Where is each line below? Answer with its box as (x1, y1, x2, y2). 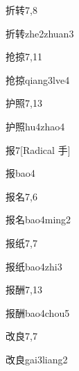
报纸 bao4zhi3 (6, 259, 62, 273)
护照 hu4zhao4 (6, 119, 65, 133)
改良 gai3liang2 (6, 352, 68, 366)
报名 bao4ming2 (6, 212, 71, 227)
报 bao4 (6, 166, 35, 180)
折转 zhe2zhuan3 (6, 26, 74, 40)
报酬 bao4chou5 (6, 305, 70, 320)
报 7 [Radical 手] (6, 142, 71, 157)
